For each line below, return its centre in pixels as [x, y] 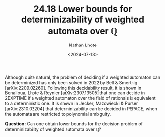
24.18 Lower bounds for [83, 9]
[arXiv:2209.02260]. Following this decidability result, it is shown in [73, 88]
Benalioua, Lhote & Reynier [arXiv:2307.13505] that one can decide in [75, 93]
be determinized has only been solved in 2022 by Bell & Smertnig [71, 82]
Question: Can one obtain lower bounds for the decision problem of [74, 123]
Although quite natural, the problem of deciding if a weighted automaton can [83, 77]
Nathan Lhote [83, 45]
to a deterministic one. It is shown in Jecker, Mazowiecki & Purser [72, 103]
